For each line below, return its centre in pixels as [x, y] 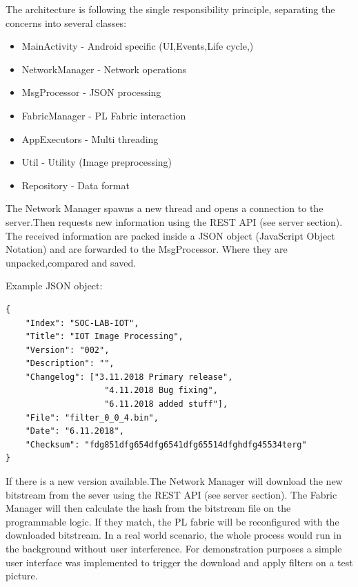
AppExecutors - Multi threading [90, 138]
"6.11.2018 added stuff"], [166, 404]
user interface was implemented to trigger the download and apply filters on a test [179, 562]
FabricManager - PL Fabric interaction [104, 115]
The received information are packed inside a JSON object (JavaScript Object [170, 235]
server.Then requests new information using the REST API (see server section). [174, 221]
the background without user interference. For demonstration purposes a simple [174, 548]
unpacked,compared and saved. [71, 262]
